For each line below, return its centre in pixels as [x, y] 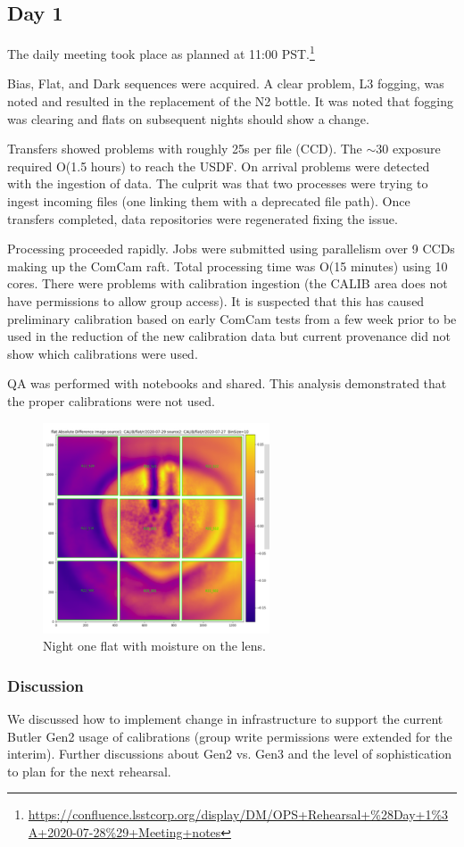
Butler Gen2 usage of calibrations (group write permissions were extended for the [230, 736]
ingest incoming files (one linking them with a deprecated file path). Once [209, 201]
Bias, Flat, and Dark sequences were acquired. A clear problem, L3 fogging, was [226, 83]
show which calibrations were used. [103, 353]
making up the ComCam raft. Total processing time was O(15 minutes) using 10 [228, 266]
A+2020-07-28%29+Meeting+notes [124, 831]
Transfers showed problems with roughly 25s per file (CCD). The [185, 149]
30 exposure [408, 149]
